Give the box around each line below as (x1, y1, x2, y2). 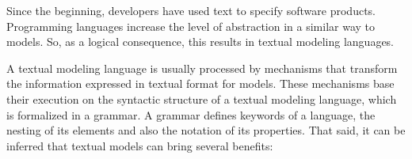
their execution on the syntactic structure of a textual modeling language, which (6, 90, 397, 107)
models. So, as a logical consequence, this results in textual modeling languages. (6, 33, 395, 50)
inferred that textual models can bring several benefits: (6, 137, 273, 153)
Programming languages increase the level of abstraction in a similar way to (6, 17, 376, 34)
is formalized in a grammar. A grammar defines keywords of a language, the (6, 106, 376, 123)
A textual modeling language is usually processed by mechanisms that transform (6, 59, 398, 76)
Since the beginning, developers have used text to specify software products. (6, 2, 376, 18)
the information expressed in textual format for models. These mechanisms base (6, 75, 395, 92)
